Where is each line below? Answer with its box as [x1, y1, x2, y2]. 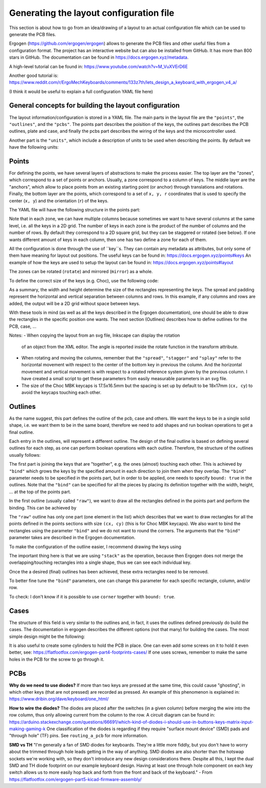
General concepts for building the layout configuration [9, 101, 180, 110]
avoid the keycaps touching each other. [21, 389, 102, 395]
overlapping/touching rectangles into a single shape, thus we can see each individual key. [9, 559, 192, 565]
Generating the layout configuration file [9, 7, 174, 18]
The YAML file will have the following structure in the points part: [9, 207, 140, 212]
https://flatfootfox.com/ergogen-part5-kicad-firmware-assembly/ [9, 776, 142, 782]
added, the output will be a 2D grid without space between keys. [9, 300, 140, 306]
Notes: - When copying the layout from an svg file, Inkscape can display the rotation [9, 332, 180, 338]
